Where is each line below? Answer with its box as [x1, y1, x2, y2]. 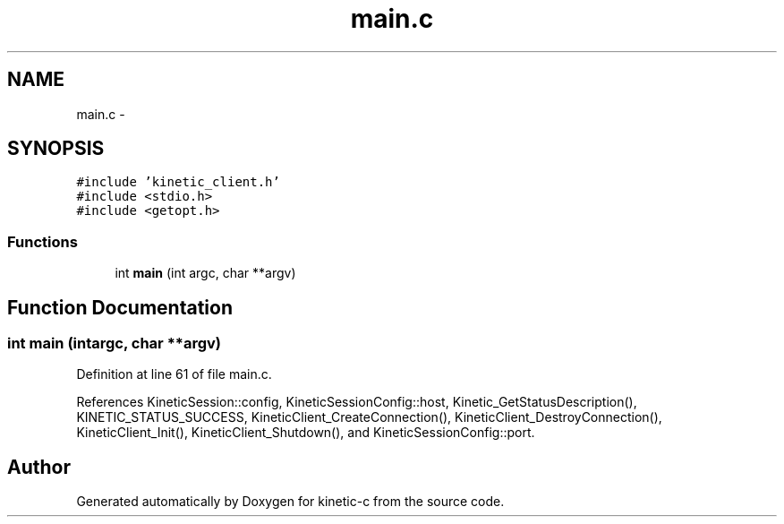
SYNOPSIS [7, 137, 105, 160]
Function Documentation [7, 296, 233, 319]
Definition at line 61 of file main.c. [76, 366, 272, 382]
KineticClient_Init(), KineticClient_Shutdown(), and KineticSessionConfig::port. [76, 425, 535, 441]
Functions [7, 232, 78, 251]
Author [7, 455, 71, 478]
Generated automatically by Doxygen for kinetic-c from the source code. [76, 494, 505, 510]
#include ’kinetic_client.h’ [76, 175, 280, 190]
